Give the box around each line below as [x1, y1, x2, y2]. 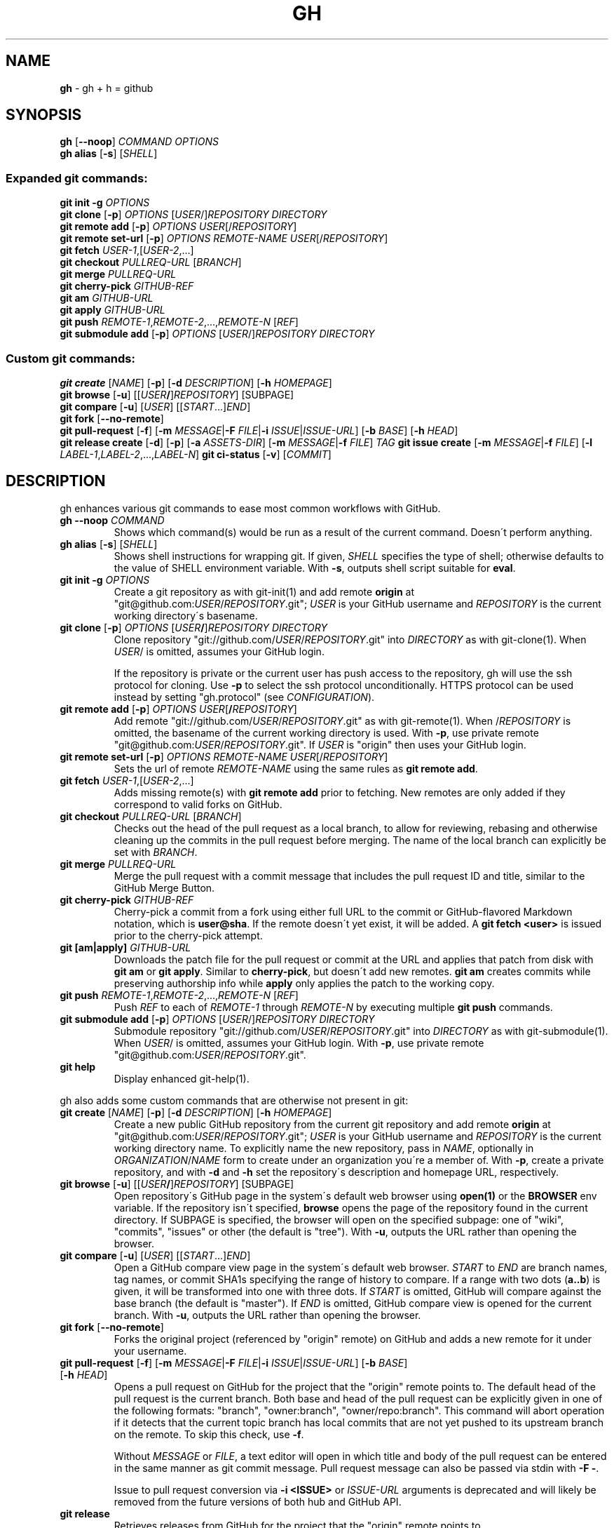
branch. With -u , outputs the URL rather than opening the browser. [114, 1308, 421, 1321]
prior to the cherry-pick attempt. [114, 929, 263, 941]
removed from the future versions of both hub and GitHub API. [114, 1495, 402, 1508]
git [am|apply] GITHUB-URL [60, 941, 191, 953]
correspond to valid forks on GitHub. [114, 798, 282, 810]
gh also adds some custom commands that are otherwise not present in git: [60, 1094, 409, 1106]
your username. [114, 1344, 187, 1357]
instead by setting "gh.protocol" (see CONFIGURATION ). [114, 690, 375, 703]
